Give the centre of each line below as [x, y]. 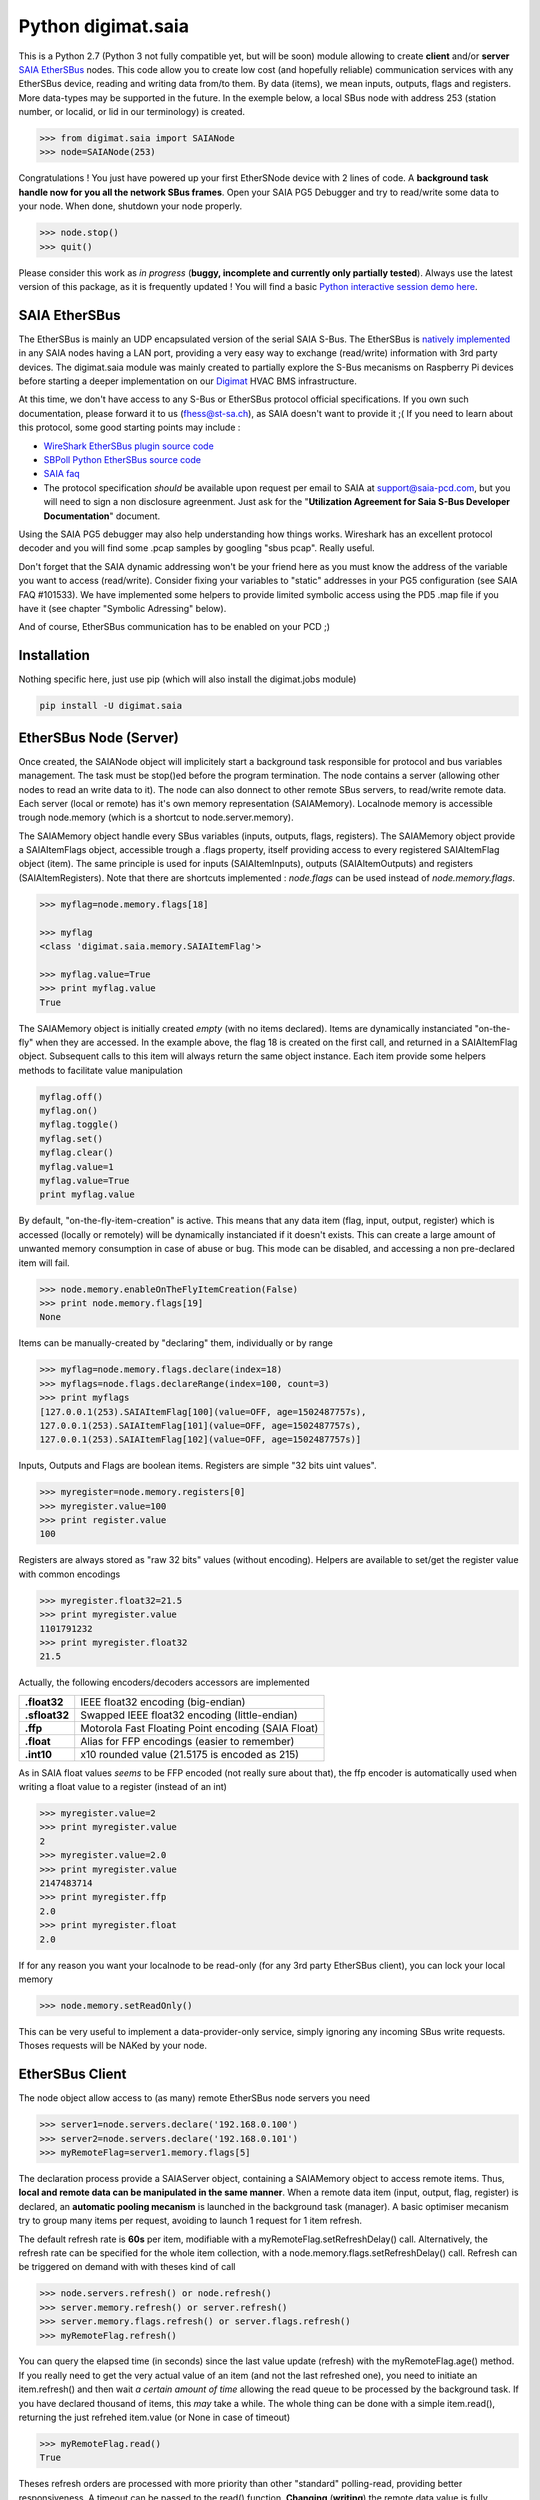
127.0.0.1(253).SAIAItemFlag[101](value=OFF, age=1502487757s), [200, 1425]
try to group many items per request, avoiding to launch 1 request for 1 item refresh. [190, 2221]
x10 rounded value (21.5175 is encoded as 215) [189, 1754]
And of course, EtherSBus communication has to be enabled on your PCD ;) [174, 627]
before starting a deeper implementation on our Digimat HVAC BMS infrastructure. [187, 381]
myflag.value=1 [76, 1166]
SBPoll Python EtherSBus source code [122, 460]
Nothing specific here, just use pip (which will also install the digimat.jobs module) [187, 679]
